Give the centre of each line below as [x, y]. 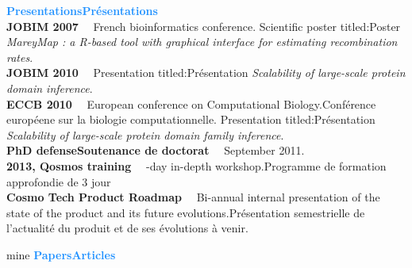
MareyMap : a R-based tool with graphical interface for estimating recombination [202, 42]
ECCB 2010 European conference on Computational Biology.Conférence [191, 103]
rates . [20, 57]
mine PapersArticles [61, 254]
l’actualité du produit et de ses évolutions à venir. [127, 228]
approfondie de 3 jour [59, 181]
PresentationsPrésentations [82, 10]
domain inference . [50, 88]
